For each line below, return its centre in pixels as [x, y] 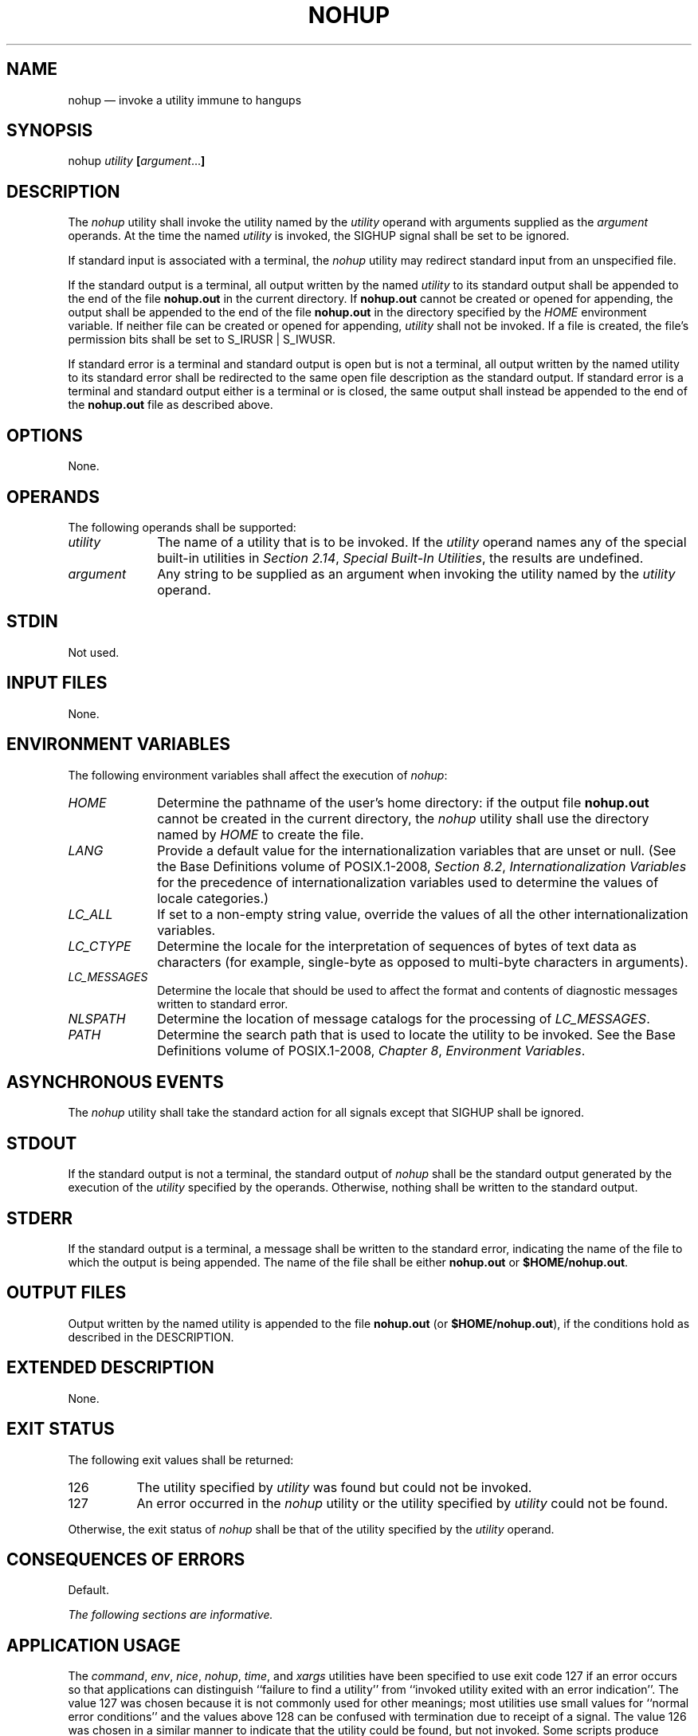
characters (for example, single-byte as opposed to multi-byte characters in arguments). [423, 962]
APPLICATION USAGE [94, 1645]
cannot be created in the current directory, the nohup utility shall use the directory [403, 818]
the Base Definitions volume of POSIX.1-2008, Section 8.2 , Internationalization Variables [422, 866]
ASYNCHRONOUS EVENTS [115, 1082]
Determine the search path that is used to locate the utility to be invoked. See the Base [416, 1034]
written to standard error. [223, 1004]
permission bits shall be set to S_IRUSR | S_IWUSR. [202, 340]
